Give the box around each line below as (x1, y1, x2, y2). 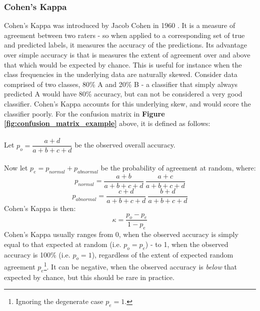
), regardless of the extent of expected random (91, 249, 233, 259)
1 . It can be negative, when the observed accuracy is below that (43, 260, 237, 271)
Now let (4, 162, 28, 172)
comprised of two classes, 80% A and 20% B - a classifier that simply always (4, 78, 238, 89)
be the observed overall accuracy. (74, 139, 175, 150)
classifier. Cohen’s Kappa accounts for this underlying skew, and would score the (4, 98, 251, 108)
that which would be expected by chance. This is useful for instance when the (4, 59, 242, 69)
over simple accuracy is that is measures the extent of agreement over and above (4, 49, 250, 59)
